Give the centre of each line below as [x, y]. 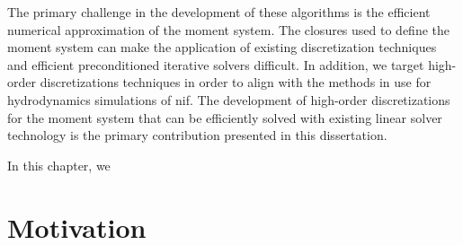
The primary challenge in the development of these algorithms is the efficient [219, 12]
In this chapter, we [59, 165]
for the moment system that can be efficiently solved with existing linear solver [225, 117]
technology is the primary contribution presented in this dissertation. [197, 135]
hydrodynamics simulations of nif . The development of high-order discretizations [229, 99]
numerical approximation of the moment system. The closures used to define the [229, 29]
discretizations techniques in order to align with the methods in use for [236, 82]
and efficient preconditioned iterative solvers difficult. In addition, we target [216, 64]
